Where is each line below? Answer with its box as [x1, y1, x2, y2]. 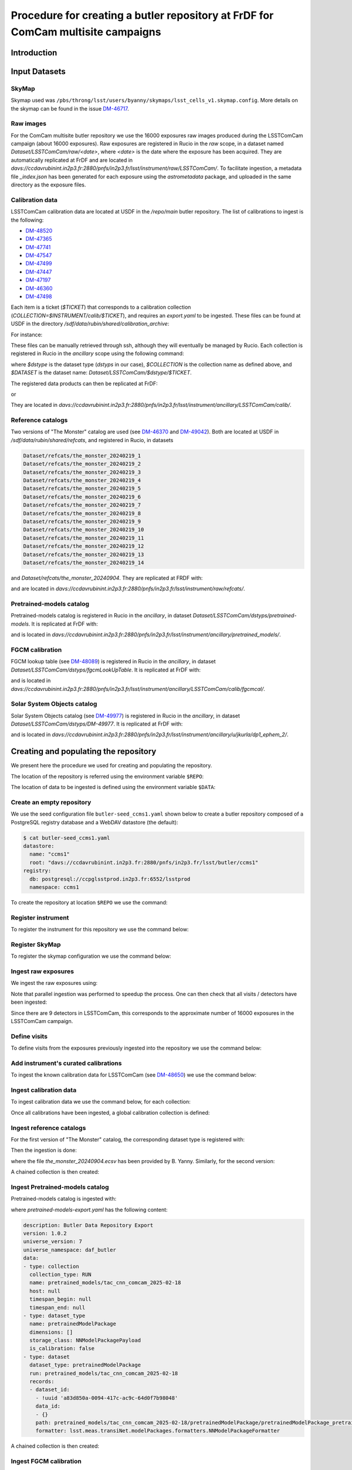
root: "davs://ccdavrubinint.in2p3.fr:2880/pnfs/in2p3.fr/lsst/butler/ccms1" [29, 859, 259, 866]
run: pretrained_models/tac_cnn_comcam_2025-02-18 [29, 1370, 178, 1377]
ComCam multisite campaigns [11, 25, 161, 38]
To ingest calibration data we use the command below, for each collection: [11, 1098, 191, 1105]
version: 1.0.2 [23, 1230, 67, 1237]
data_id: [35, 1403, 61, 1409]
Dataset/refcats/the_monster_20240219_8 [23, 510, 141, 517]
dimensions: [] [29, 1329, 73, 1335]
